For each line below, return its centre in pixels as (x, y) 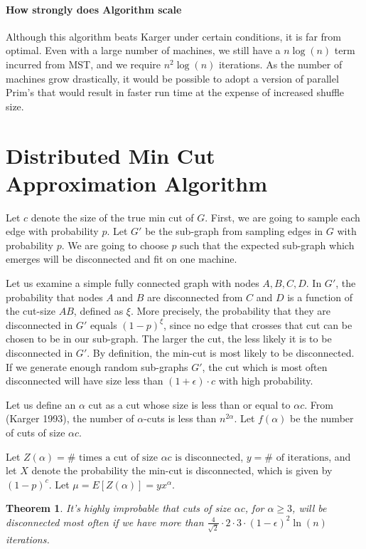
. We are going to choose (115, 245)
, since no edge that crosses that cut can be (258, 324)
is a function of (320, 297)
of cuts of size (36, 432)
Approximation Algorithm (137, 183)
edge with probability (52, 231)
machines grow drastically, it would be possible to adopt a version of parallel (172, 78)
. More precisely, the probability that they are (231, 311)
